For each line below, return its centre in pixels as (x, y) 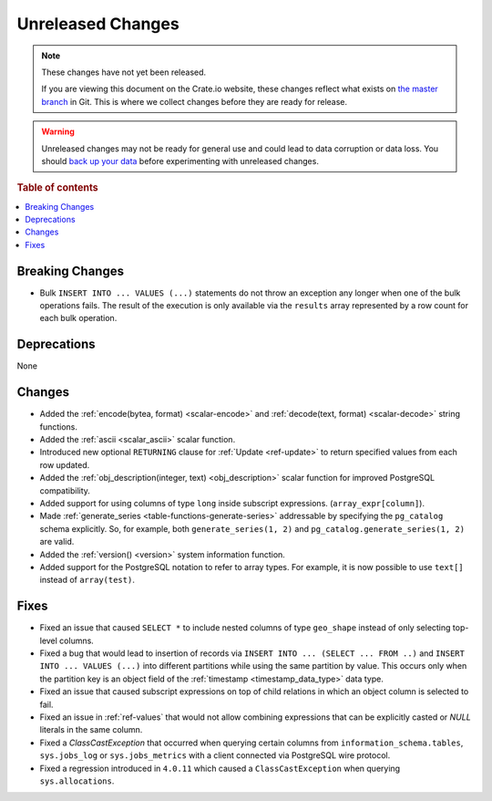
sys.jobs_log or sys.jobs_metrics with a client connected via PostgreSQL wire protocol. (215, 755)
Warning (58, 131)
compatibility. (65, 490)
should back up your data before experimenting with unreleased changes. (180, 161)
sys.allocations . (77, 781)
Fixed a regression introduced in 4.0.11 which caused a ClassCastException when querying (220, 768)
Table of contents (58, 188)
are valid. (57, 542)
